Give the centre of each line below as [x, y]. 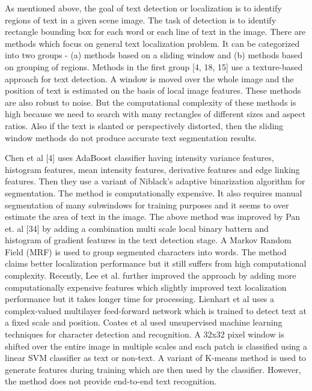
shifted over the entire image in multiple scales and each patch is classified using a [156, 346]
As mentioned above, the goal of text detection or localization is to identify [143, 8]
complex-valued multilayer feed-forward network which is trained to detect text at [156, 310]
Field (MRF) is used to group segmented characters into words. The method [146, 251]
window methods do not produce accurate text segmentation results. [131, 137]
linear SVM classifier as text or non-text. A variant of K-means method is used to [156, 358]
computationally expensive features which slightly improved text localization [146, 287]
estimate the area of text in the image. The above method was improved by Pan [153, 217]
